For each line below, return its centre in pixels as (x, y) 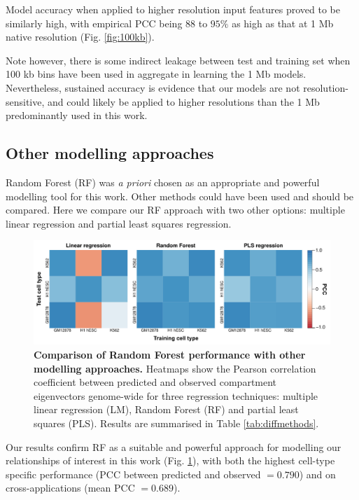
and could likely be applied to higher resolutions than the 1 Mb (184, 101)
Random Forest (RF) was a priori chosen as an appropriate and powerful (163, 182)
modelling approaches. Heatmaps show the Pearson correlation (175, 368)
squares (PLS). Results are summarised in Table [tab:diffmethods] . (176, 423)
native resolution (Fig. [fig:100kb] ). (80, 37)
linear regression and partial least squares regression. (119, 223)
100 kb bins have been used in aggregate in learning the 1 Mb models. (156, 74)
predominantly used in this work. (77, 115)
